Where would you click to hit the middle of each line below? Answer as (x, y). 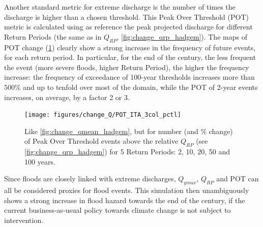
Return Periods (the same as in (53, 36)
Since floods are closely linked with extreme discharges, (90, 179)
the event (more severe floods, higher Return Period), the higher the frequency (127, 67)
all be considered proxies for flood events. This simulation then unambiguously (127, 190)
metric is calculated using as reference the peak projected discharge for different (128, 27)
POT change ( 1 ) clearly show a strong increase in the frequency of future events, (130, 47)
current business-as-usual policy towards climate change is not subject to (118, 210)
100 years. (40, 161)
